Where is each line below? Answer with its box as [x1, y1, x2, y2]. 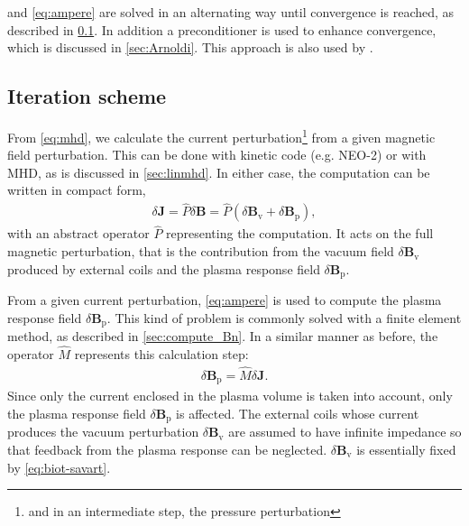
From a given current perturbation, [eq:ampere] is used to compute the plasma [7, 291, 442, 309]
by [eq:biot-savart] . [7, 457, 111, 476]
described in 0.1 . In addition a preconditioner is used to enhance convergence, [7, 20, 437, 39]
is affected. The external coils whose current [176, 403, 419, 422]
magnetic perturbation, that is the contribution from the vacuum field [7, 242, 394, 261]
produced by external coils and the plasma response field [7, 259, 320, 278]
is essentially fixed [356, 439, 456, 458]
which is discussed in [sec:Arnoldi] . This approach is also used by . [7, 38, 373, 57]
